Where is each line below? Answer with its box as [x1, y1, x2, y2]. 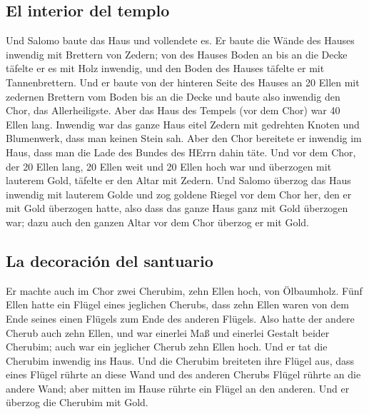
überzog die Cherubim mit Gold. [6, 395, 148, 410]
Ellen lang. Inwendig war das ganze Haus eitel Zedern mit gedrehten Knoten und [6, 116, 360, 131]
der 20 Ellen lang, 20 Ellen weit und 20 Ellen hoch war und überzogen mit [6, 158, 332, 173]
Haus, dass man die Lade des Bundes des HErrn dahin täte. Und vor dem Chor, [6, 144, 356, 159]
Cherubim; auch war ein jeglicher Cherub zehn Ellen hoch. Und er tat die [6, 339, 328, 354]
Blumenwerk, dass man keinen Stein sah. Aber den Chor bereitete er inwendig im [6, 131, 362, 146]
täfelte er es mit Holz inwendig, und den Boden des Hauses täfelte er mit [6, 61, 325, 76]
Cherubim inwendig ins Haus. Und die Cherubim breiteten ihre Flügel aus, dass [6, 353, 355, 368]
